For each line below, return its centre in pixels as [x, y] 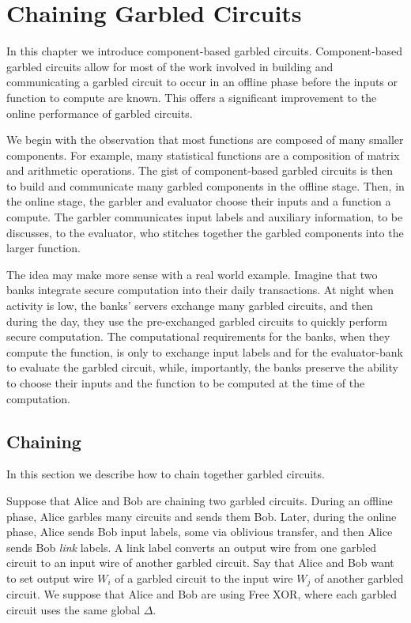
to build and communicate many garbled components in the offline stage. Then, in [205, 185]
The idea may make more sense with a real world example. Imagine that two [192, 274]
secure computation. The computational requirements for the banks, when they [198, 336]
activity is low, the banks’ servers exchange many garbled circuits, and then [190, 306]
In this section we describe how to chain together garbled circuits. [166, 474]
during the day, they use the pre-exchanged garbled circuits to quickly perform [197, 321]
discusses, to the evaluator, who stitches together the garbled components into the [205, 232]
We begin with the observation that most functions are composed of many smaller [205, 140]
